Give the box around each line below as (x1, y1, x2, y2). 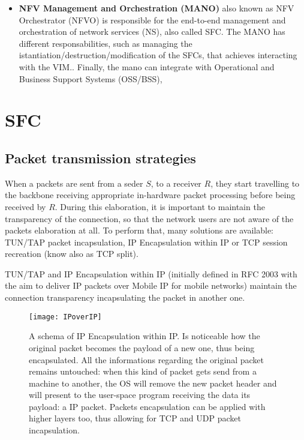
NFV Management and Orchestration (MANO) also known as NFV (19, 2, 294, 14)
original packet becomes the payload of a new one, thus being (29, 341, 255, 354)
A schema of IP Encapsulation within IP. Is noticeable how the (29, 330, 260, 342)
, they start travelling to (210, 176, 300, 189)
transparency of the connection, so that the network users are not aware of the (5, 212, 294, 225)
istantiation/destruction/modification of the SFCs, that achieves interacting (19, 49, 297, 61)
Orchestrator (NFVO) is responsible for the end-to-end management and (19, 13, 286, 26)
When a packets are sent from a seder (5, 176, 143, 189)
